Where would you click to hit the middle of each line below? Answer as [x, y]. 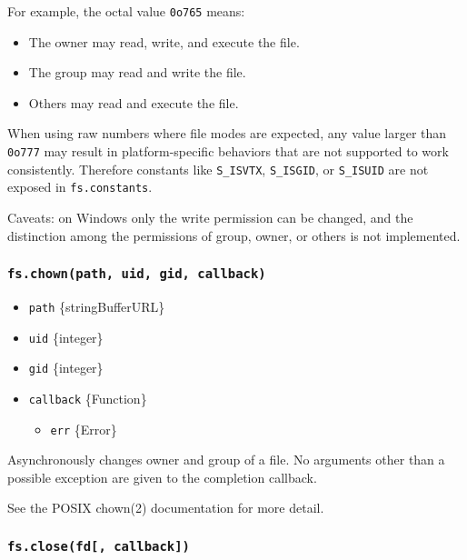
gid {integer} [66, 368]
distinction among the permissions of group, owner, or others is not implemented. [234, 235]
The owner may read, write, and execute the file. [164, 41]
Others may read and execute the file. [134, 102]
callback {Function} [88, 398]
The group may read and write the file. [137, 72]
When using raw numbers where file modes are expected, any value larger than [227, 133]
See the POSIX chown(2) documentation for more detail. [166, 508]
